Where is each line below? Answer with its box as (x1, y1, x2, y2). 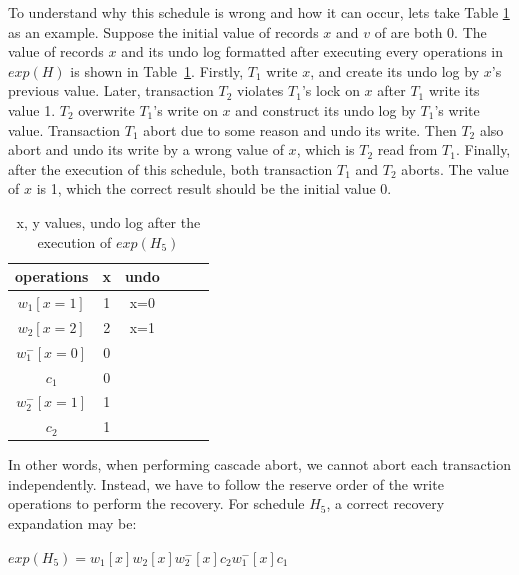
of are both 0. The (374, 21, 487, 42)
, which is (296, 139, 355, 160)
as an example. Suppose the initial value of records (8, 21, 319, 42)
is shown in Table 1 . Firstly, (70, 60, 244, 81)
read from (377, 139, 438, 160)
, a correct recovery (326, 493, 445, 514)
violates (237, 80, 284, 101)
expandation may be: (8, 513, 137, 534)
